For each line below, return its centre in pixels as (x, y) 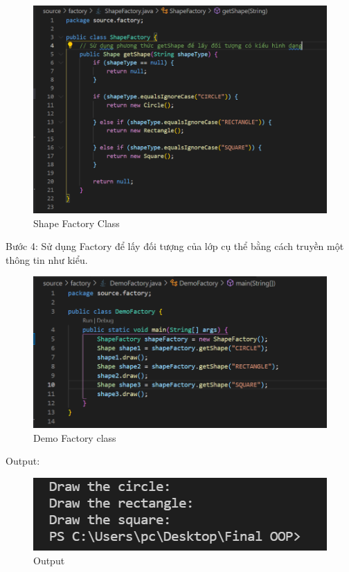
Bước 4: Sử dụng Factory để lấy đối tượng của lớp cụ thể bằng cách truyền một (175, 246)
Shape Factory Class (77, 223)
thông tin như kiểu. (47, 259)
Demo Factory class (75, 437)
